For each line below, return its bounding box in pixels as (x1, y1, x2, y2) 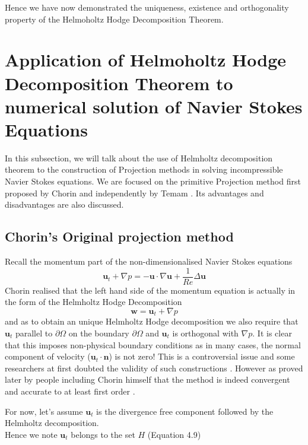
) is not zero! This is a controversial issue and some (109, 350, 295, 363)
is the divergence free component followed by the (96, 405, 274, 417)
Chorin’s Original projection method (5, 227, 234, 246)
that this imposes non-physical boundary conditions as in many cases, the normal (5, 338, 301, 351)
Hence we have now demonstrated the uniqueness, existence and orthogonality (5, 1, 289, 13)
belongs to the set (71, 428, 135, 440)
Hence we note (5, 428, 58, 440)
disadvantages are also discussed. (5, 198, 124, 211)
